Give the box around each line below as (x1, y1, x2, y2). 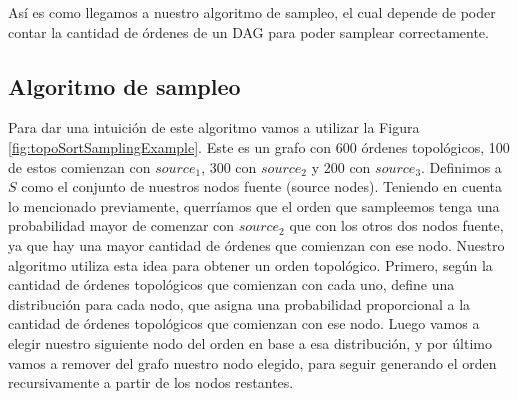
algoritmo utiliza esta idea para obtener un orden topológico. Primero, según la (8, 254, 493, 275)
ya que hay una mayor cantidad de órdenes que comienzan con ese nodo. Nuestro (8, 234, 505, 255)
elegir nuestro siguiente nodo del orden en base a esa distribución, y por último (8, 332, 492, 353)
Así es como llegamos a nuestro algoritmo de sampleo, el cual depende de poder (8, 2, 496, 22)
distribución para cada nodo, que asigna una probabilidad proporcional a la (8, 293, 471, 314)
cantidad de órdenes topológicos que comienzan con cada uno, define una (8, 274, 455, 295)
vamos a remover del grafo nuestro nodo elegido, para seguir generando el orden (8, 352, 497, 373)
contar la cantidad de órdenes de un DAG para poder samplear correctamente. (8, 21, 489, 42)
